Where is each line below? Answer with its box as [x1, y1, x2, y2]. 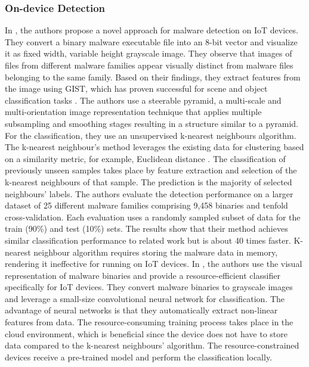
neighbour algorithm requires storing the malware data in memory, [33, 245, 278, 258]
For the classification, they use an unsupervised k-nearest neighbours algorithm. [5, 129, 296, 141]
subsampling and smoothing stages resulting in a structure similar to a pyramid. [5, 117, 298, 129]
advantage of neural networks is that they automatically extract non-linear [5, 304, 278, 316]
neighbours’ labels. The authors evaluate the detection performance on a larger [5, 187, 293, 200]
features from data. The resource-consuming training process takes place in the [5, 316, 293, 328]
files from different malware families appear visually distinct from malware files [5, 59, 293, 71]
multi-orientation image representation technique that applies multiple [5, 105, 262, 118]
